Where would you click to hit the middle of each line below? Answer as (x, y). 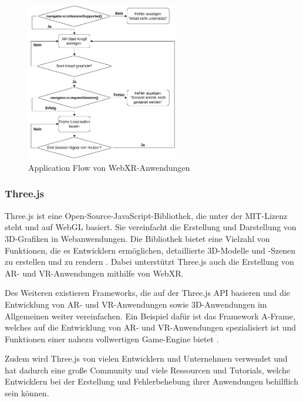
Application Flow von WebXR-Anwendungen (109, 167)
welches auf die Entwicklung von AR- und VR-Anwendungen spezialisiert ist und (150, 327)
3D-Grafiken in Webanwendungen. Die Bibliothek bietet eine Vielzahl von (137, 238)
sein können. (27, 393)
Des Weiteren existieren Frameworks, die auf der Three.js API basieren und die (147, 293)
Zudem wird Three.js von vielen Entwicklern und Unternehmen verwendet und (146, 358)
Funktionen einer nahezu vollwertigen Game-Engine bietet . (112, 338)
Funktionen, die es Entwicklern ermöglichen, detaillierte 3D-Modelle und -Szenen (150, 250)
